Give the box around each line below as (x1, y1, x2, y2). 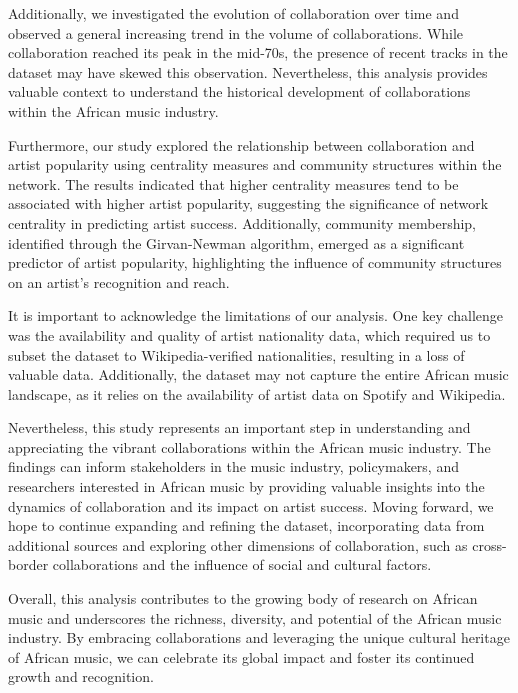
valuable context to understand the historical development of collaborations (8, 81, 471, 102)
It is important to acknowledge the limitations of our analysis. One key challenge (8, 305, 504, 326)
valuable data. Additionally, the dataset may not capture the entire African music (8, 364, 509, 385)
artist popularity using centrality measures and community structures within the (8, 154, 502, 175)
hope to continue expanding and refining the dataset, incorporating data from (8, 515, 485, 536)
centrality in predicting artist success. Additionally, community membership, (8, 212, 477, 233)
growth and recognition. (8, 666, 154, 687)
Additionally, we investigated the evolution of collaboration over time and (8, 3, 459, 23)
